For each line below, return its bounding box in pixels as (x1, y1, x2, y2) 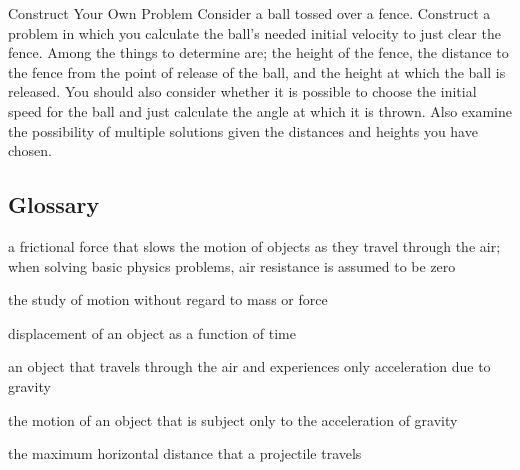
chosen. (8, 140, 53, 161)
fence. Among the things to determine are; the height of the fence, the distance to (8, 42, 509, 63)
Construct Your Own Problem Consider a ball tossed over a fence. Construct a (8, 3, 491, 23)
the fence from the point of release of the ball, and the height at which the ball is (8, 61, 506, 82)
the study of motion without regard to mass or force (8, 289, 328, 310)
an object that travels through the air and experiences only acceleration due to (8, 356, 491, 377)
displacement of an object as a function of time (8, 322, 296, 343)
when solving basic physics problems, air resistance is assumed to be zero (8, 255, 456, 276)
